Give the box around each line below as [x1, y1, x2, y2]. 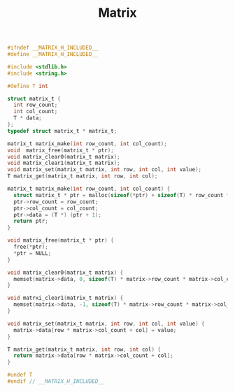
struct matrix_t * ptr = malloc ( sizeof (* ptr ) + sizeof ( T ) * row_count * [13, 191, 230, 198]
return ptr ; [13, 218, 49, 225]
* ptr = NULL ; [13, 249, 52, 256]
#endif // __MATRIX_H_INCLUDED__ [7, 378, 105, 385]
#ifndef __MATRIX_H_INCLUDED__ [7, 44, 99, 52]
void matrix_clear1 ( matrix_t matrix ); [7, 159, 120, 167]
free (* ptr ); [13, 243, 49, 251]
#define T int [7, 82, 49, 89]
